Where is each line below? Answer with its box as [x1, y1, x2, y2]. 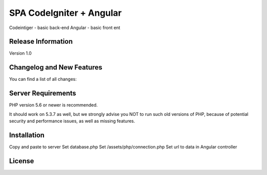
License [9, 157, 34, 165]
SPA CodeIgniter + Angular [9, 7, 122, 18]
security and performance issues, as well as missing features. [9, 118, 135, 124]
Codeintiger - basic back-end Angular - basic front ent [9, 25, 121, 31]
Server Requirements [9, 89, 77, 98]
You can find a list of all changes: [9, 76, 77, 82]
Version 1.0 [9, 50, 32, 56]
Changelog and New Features [9, 63, 102, 71]
